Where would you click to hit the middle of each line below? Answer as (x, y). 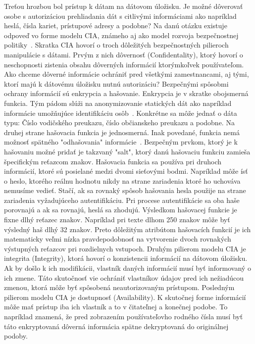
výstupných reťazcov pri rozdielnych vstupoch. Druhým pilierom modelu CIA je (125, 248)
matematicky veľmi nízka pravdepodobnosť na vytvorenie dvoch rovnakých (118, 239)
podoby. (16, 336)
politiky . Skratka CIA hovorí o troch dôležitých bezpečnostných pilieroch (116, 45)
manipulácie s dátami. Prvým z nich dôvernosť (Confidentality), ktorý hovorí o (124, 54)
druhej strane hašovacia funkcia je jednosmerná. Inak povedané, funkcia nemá (122, 132)
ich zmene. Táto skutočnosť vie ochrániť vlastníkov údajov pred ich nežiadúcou (124, 277)
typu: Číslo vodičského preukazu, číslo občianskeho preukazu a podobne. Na (119, 123)
